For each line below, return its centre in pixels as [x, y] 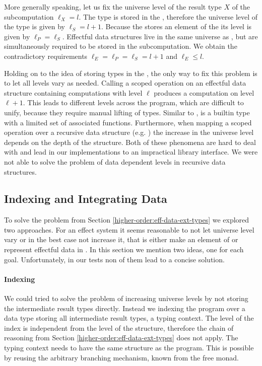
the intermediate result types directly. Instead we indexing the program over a [125, 308]
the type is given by [35, 26]
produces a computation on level [204, 92]
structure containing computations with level [73, 92]
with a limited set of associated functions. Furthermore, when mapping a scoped [128, 122]
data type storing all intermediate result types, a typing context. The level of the [129, 318]
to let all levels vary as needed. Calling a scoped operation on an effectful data [125, 83]
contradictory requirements [46, 56]
